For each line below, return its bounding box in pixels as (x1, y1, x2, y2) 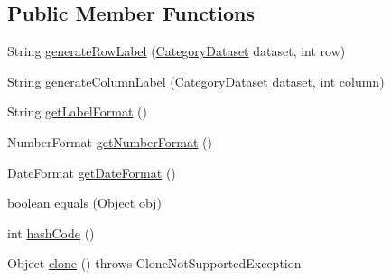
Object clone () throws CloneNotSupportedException (7, 254, 302, 273)
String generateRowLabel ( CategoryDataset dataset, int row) (7, 42, 346, 60)
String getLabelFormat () (7, 102, 147, 121)
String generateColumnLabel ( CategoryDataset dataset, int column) (7, 71, 385, 90)
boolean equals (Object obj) (7, 193, 162, 212)
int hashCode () (7, 223, 95, 242)
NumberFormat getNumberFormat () (7, 132, 212, 151)
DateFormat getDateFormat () (7, 163, 176, 181)
